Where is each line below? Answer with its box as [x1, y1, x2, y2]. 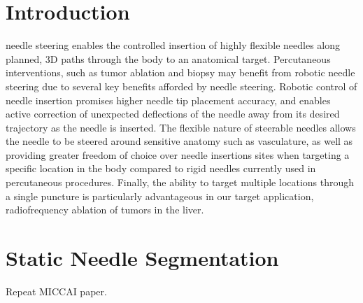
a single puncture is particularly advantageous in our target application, [6, 188, 314, 203]
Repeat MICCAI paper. [6, 283, 107, 298]
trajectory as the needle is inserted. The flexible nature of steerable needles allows [6, 120, 356, 134]
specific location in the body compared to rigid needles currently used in [6, 161, 316, 176]
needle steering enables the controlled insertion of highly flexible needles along [6, 38, 340, 52]
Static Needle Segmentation [6, 244, 279, 272]
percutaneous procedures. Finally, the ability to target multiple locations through [6, 175, 355, 190]
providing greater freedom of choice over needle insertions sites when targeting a [6, 147, 350, 162]
